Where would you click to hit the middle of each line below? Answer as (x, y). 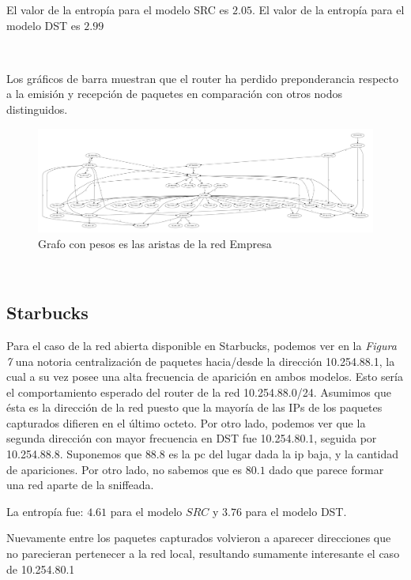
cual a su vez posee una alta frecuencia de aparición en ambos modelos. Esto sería (205, 377)
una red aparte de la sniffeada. (80, 485)
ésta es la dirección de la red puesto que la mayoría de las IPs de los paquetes (194, 407)
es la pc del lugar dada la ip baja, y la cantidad (284, 454)
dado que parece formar (326, 469)
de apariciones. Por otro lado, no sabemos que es (124, 469)
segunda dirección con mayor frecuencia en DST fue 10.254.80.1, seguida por (192, 438)
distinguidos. (37, 109)
